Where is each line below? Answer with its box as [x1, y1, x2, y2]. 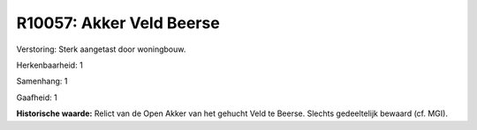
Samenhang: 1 [16, 76, 68, 87]
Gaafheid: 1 [16, 92, 57, 103]
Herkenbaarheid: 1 [16, 60, 83, 70]
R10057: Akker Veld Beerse [16, 13, 220, 32]
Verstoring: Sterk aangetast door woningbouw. [16, 44, 186, 54]
